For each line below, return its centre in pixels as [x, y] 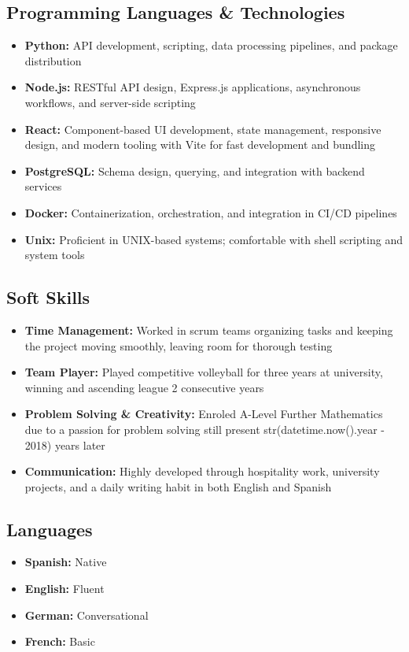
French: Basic [60, 641]
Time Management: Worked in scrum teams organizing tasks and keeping [209, 330]
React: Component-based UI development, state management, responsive [203, 129]
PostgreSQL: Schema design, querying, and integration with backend [195, 170]
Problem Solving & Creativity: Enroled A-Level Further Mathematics [204, 414]
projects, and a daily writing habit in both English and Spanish [178, 486]
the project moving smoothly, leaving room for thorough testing [179, 345]
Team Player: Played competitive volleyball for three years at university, [204, 372]
